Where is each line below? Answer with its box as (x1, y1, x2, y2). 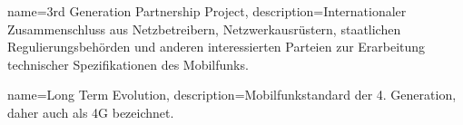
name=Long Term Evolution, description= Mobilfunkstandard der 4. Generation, (7, 85, 457, 104)
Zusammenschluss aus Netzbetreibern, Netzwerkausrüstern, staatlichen (7, 19, 401, 38)
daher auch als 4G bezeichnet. (7, 102, 174, 121)
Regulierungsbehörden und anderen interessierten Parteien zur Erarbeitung (7, 37, 426, 56)
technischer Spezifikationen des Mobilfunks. (7, 54, 249, 73)
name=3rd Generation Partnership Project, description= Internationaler (7, 2, 407, 20)
